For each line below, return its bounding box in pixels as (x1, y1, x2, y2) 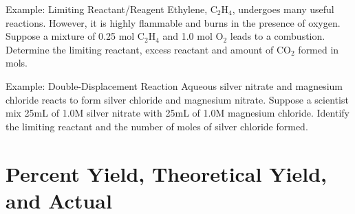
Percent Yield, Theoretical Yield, (6, 159, 327, 187)
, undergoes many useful (232, 2, 334, 16)
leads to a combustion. (230, 29, 325, 43)
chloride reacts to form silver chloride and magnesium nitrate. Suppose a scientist (6, 92, 349, 106)
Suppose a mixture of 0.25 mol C (6, 29, 144, 43)
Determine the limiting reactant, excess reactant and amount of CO (6, 42, 291, 56)
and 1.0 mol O (162, 29, 224, 43)
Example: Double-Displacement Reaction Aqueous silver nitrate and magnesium (6, 78, 343, 93)
